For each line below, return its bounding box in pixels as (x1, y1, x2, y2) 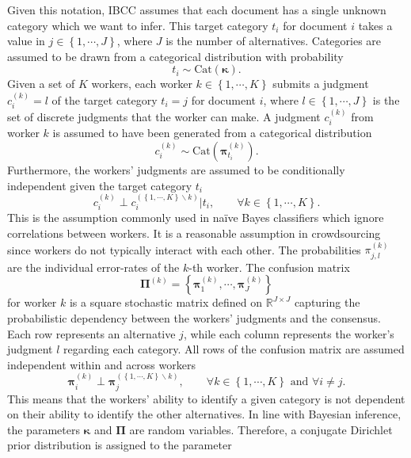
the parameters (7, 421, 80, 437)
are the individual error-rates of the (7, 258, 180, 275)
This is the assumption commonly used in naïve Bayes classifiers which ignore (7, 209, 384, 226)
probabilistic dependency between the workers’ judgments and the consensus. (7, 310, 381, 326)
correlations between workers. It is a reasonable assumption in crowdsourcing (7, 225, 381, 242)
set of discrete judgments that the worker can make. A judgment (7, 109, 321, 125)
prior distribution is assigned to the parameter (7, 437, 232, 453)
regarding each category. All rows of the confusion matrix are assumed (63, 341, 405, 357)
